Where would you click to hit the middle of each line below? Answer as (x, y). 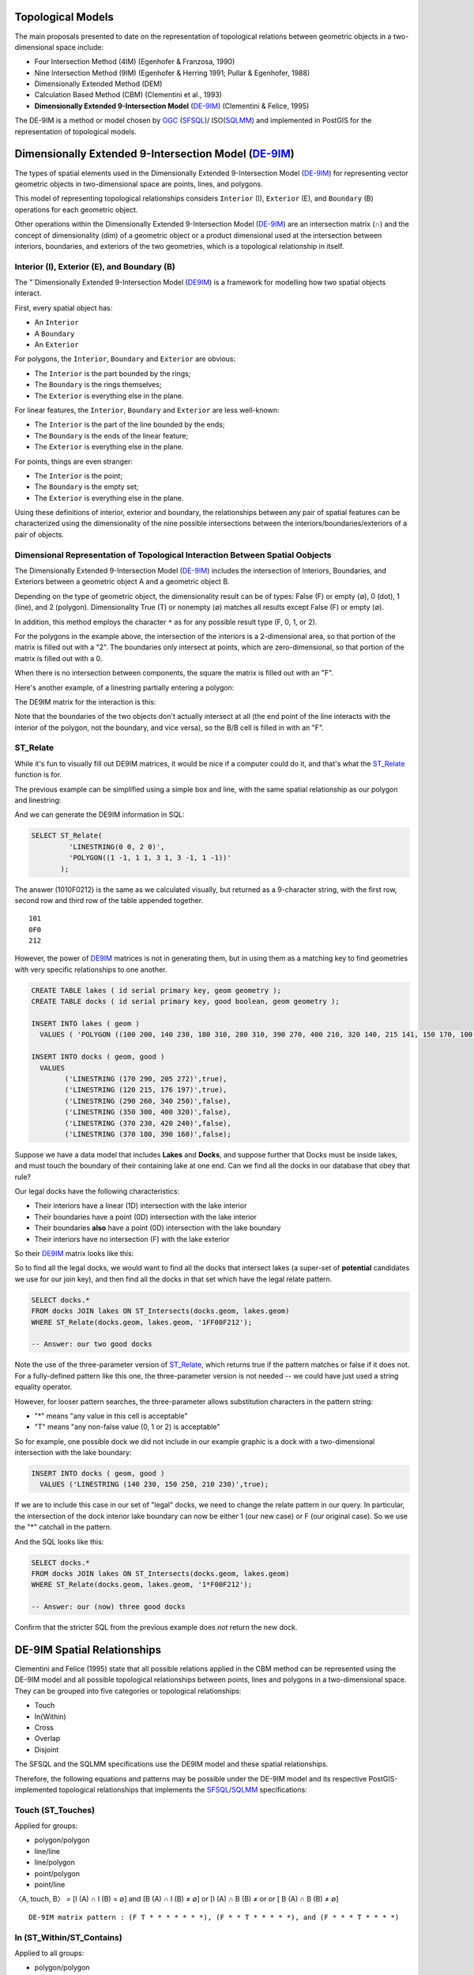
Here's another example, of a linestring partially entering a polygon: (124, 687)
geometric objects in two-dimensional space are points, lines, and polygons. (139, 184)
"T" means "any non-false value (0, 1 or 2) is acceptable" (127, 1427)
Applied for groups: (46, 1826)
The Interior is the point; (78, 476)
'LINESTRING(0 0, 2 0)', (117, 846)
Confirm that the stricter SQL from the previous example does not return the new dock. (156, 1627)
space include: (80, 47)
